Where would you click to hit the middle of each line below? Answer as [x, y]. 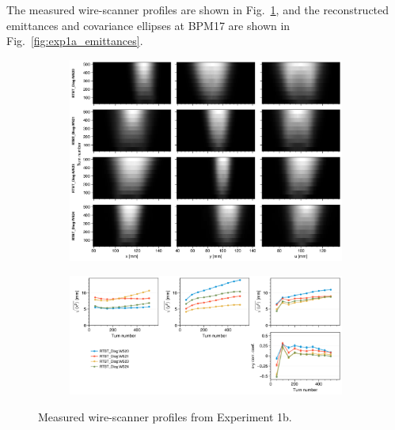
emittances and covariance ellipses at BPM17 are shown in [148, 25]
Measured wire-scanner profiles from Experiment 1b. [165, 416]
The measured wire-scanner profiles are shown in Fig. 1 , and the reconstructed [198, 9]
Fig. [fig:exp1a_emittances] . [75, 41]
